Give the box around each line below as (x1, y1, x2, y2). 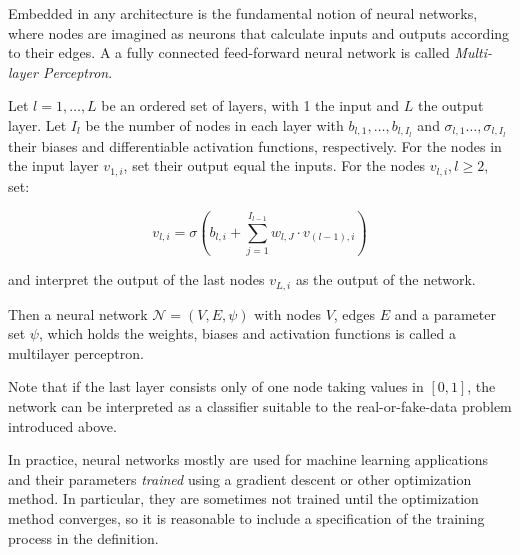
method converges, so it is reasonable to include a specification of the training (8, 507, 485, 528)
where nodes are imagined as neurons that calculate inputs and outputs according (8, 22, 510, 43)
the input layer (8, 155, 99, 176)
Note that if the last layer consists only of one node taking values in (8, 376, 424, 397)
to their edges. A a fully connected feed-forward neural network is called (8, 42, 450, 63)
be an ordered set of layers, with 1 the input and (101, 95, 400, 116)
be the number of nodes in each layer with (85, 114, 344, 135)
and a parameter (394, 303, 496, 324)
